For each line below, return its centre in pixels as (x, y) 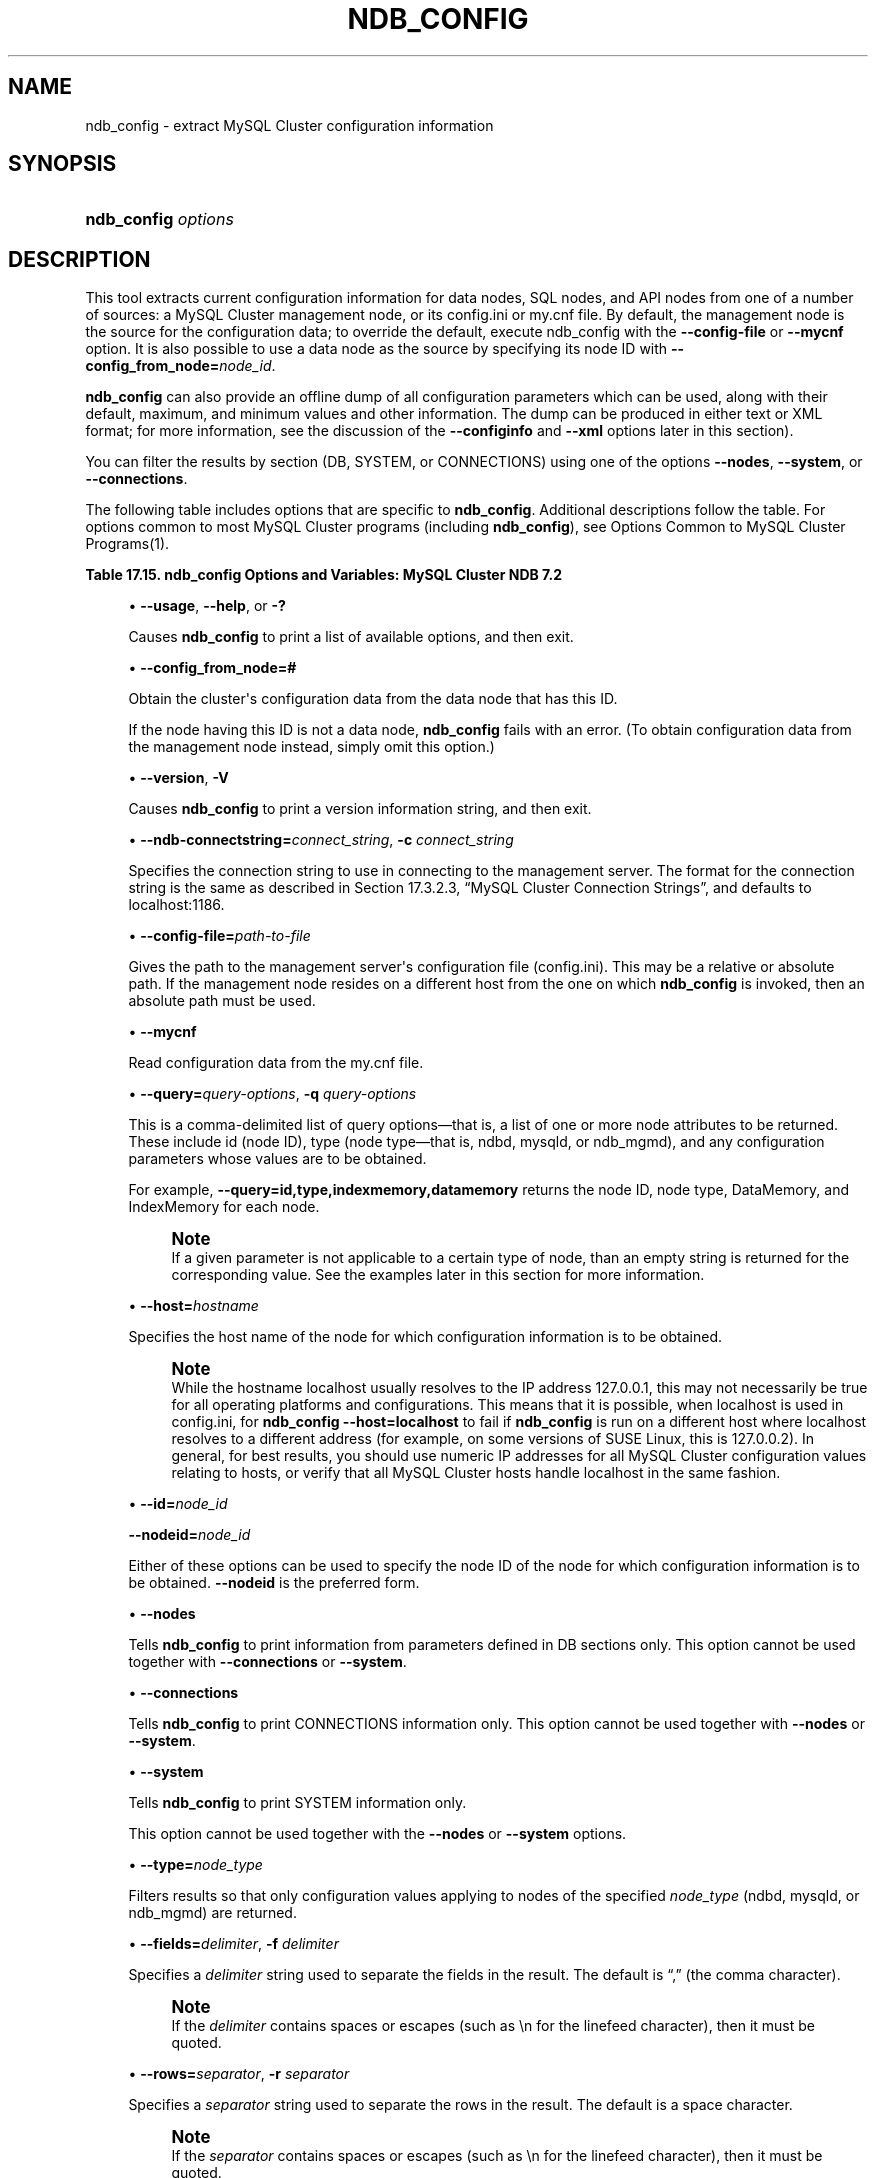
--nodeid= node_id (189, 1535)
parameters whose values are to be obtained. (277, 1159)
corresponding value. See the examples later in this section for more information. (438, 1275)
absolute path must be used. (222, 1001)
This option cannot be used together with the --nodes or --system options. (377, 1834)
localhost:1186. (176, 905)
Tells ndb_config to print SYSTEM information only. (297, 1803)
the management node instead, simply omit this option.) (311, 747)
